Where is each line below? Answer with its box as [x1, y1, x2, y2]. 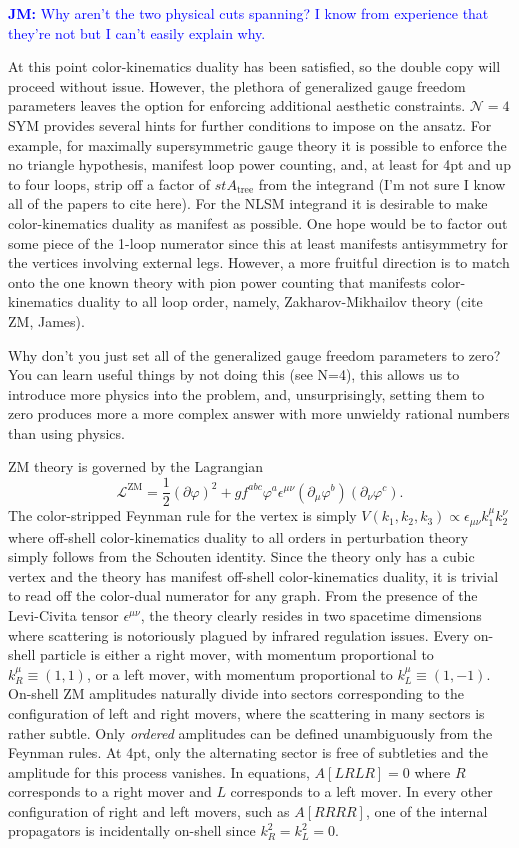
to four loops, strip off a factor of [8, 173, 211, 194]
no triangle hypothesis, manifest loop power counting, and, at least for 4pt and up [8, 154, 511, 175]
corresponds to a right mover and [8, 781, 212, 802]
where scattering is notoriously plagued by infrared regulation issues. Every [8, 624, 470, 645]
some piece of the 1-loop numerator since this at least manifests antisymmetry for [8, 232, 508, 253]
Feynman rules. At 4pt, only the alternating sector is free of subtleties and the [8, 742, 488, 763]
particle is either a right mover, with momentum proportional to [39, 644, 434, 665]
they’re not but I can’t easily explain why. [8, 22, 266, 43]
